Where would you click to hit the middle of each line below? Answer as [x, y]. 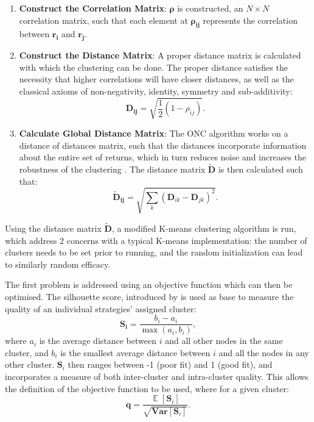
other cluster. [30, 364]
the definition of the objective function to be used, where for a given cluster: [147, 388]
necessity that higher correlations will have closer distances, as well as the [156, 79]
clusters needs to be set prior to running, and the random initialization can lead [154, 252]
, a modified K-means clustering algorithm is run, [204, 228]
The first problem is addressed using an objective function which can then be [149, 284]
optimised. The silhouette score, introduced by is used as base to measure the [149, 297]
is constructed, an [210, 8]
